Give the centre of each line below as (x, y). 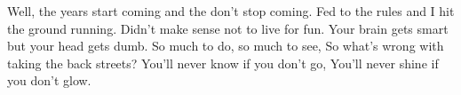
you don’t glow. (49, 80)
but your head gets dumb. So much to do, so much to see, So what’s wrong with (226, 46)
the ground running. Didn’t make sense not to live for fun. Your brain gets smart (228, 28)
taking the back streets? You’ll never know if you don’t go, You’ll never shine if (223, 63)
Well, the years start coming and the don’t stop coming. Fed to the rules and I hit (231, 11)
